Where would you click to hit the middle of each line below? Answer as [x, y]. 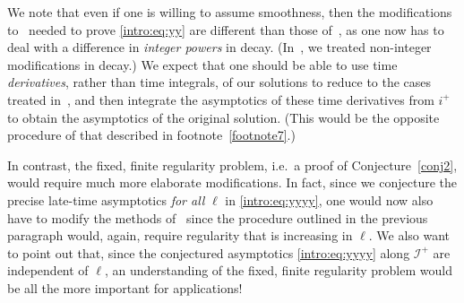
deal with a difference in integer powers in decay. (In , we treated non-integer [219, 47]
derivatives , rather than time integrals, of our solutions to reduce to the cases [219, 82]
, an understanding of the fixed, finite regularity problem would [278, 270]
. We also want [409, 235]
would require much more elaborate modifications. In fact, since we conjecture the [232, 182]
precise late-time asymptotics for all [106, 199]
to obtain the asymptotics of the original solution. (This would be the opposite [223, 117]
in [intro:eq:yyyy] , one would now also [329, 199]
